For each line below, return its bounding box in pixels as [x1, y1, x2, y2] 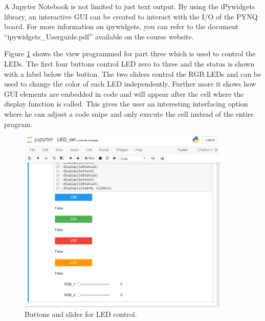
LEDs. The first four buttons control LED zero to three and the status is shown [4, 58, 255, 69]
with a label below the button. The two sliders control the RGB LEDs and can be [4, 68, 261, 79]
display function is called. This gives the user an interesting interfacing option [4, 98, 248, 109]
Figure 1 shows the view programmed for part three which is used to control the [4, 48, 256, 59]
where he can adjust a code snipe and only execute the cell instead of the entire [4, 108, 254, 119]
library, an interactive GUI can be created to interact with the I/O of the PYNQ [4, 11, 258, 22]
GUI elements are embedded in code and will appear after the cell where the [4, 88, 244, 99]
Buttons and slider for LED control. [25, 309, 137, 319]
